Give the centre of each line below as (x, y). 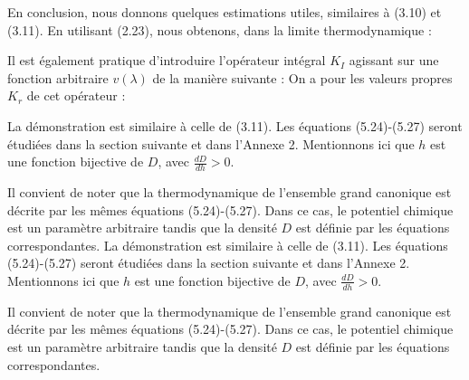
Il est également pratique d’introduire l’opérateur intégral (167, 60)
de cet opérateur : (76, 95)
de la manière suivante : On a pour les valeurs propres (302, 77)
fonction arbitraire (58, 77)
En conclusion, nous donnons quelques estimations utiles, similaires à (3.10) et (225, 12)
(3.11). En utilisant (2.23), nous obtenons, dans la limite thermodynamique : (220, 29)
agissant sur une (394, 60)
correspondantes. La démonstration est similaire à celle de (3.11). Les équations (228, 245)
